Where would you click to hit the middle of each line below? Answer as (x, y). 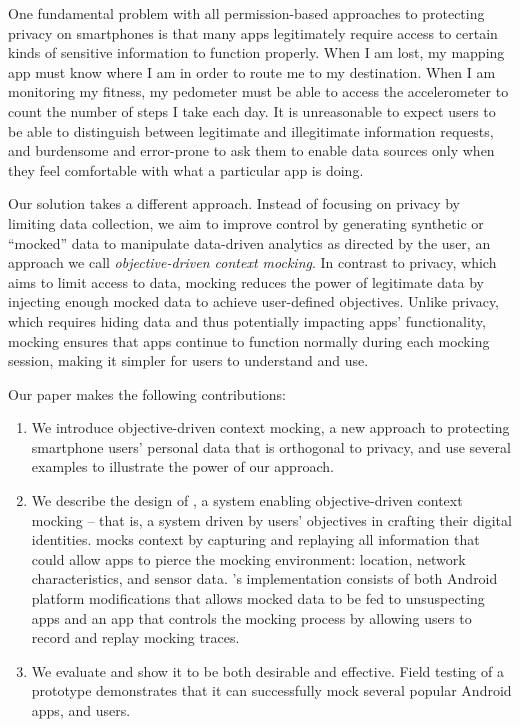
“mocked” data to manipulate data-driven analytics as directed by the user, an (249, 242)
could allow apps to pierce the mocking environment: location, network (248, 558)
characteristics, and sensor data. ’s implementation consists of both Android (264, 578)
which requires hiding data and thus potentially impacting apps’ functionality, (247, 320)
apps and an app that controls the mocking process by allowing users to (251, 617)
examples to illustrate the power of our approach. (182, 466)
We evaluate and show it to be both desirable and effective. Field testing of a (267, 670)
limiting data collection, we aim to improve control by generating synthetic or (246, 222)
